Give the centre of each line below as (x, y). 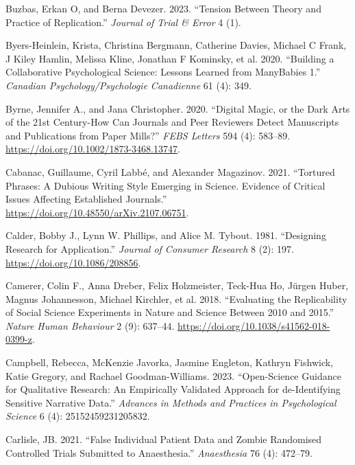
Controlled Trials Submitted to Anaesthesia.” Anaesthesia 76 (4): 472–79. (159, 452)
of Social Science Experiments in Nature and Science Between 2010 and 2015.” (170, 312)
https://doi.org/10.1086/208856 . (73, 262)
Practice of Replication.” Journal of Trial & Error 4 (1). (123, 22)
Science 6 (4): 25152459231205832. (78, 416)
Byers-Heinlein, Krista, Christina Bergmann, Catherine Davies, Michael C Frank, (176, 45)
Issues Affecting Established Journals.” (86, 199)
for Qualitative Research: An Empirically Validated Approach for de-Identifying (173, 389)
